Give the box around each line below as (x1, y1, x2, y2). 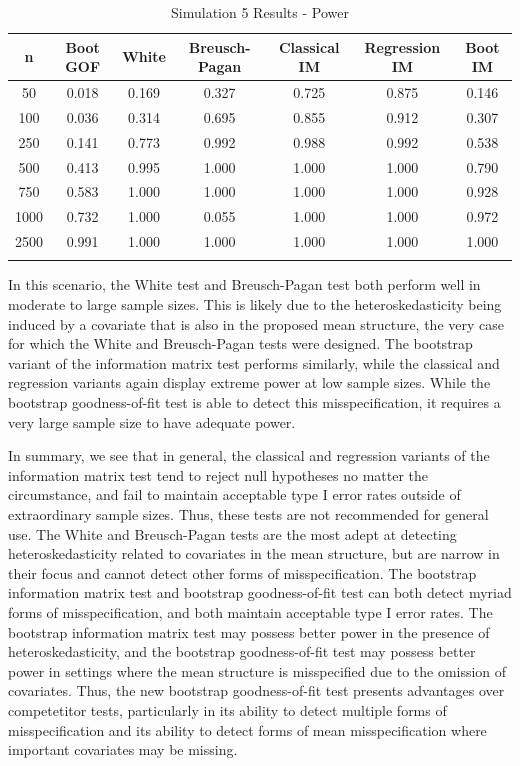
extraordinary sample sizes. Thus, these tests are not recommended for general (8, 503, 489, 524)
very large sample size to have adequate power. (8, 411, 296, 432)
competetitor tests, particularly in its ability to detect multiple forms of (8, 699, 447, 720)
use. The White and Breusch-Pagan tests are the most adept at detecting (8, 523, 457, 544)
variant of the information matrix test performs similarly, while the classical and (8, 352, 500, 373)
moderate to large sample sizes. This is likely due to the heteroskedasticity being (8, 294, 502, 315)
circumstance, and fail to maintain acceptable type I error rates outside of (8, 484, 461, 505)
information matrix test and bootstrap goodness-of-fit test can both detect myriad (8, 582, 512, 603)
